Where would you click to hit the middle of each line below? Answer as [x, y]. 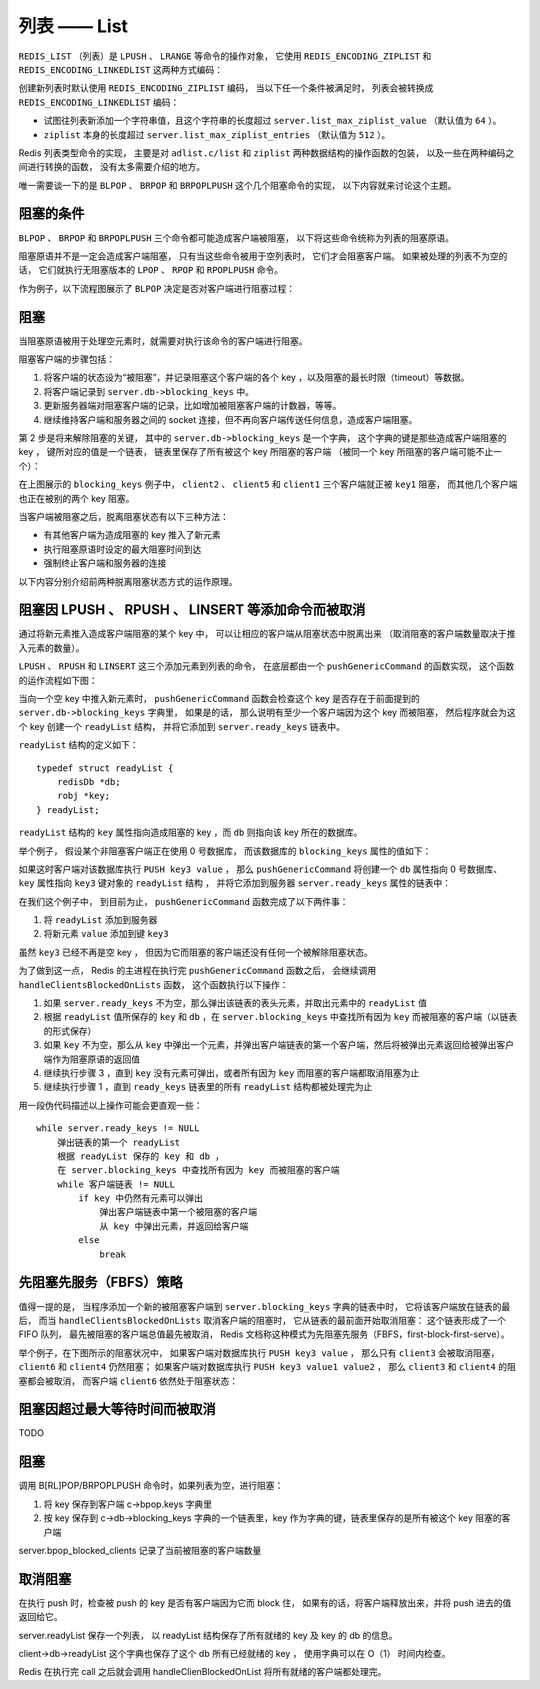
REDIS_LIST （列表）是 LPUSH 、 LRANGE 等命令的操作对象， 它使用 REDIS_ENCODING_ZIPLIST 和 [225, 56]
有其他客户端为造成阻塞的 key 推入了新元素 [132, 535]
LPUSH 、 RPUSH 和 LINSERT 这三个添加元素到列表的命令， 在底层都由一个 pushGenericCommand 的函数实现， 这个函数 [266, 666]
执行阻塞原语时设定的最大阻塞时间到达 [122, 549]
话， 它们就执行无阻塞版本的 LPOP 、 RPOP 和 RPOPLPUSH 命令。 [151, 270]
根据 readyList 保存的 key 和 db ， [140, 1156]
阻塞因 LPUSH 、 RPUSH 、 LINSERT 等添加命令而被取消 [192, 610]
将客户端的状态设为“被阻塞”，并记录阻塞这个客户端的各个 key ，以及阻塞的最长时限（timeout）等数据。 [256, 377]
